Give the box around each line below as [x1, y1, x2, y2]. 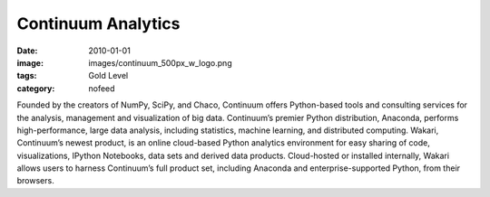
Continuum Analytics [16, 14, 181, 33]
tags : [16, 70, 37, 81]
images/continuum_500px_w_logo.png [88, 57, 232, 68]
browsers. [16, 175, 54, 186]
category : [16, 82, 55, 94]
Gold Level [88, 70, 129, 81]
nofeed [88, 82, 115, 94]
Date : [16, 45, 38, 56]
